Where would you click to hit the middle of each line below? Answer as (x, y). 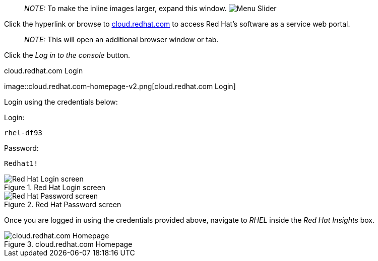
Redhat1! (21, 163)
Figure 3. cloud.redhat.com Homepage (68, 244)
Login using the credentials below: (61, 102)
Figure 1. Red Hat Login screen (55, 187)
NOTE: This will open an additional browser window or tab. (121, 39)
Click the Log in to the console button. (67, 55)
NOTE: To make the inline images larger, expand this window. (125, 8)
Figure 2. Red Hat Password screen (63, 204)
